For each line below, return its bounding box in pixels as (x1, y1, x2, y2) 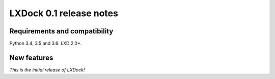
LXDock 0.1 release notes (9, 8, 118, 19)
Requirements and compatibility (9, 27, 114, 35)
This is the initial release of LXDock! (9, 66, 85, 73)
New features (9, 53, 53, 62)
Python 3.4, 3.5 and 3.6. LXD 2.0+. (9, 41, 82, 47)
